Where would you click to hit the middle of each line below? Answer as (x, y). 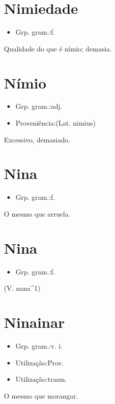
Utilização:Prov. (40, 362)
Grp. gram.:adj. (39, 106)
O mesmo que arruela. (37, 213)
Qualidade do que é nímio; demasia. (58, 48)
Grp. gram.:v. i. (39, 345)
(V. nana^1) (22, 288)
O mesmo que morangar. (41, 395)
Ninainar (34, 322)
